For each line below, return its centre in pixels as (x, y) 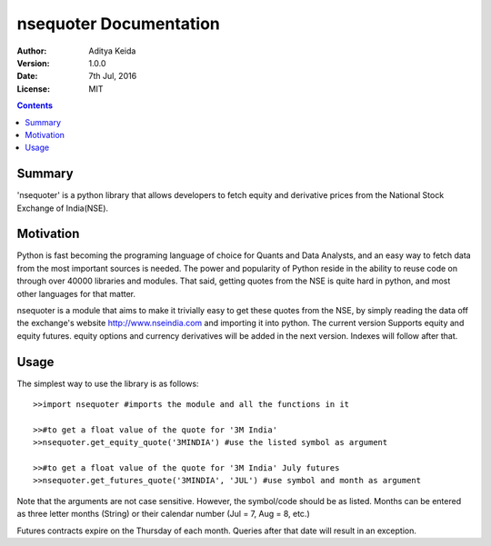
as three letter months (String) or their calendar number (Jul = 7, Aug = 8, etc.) (163, 514)
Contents (35, 105)
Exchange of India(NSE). (63, 208)
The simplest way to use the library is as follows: (108, 383)
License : (33, 89)
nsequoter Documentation (118, 24)
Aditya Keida (112, 51)
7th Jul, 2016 (113, 76)
